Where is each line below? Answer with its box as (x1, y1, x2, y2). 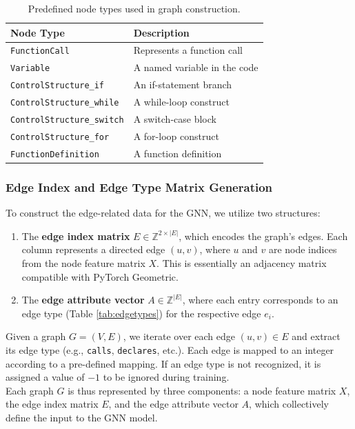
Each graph (6, 383, 54, 397)
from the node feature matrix (21, 256, 145, 270)
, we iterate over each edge (123, 329, 236, 343)
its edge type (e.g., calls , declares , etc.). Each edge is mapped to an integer (6, 343, 334, 357)
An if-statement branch (133, 77, 232, 92)
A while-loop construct (133, 94, 230, 109)
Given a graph (6, 329, 66, 343)
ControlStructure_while (10, 98, 119, 108)
